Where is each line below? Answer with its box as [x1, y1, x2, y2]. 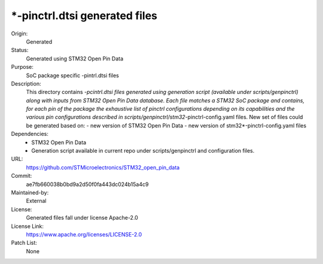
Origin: [11, 30, 28, 37]
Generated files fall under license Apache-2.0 [26, 214, 139, 221]
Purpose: [11, 63, 34, 71]
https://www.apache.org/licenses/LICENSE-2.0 [26, 230, 142, 238]
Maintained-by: [11, 189, 49, 196]
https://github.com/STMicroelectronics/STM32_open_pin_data [26, 163, 180, 171]
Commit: [11, 172, 32, 180]
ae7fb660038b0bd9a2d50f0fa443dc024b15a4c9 [26, 180, 149, 188]
